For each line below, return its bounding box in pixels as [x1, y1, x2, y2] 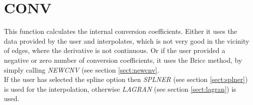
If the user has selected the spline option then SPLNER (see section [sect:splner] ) [4, 74, 248, 84]
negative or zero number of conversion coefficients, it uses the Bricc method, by [4, 54, 242, 65]
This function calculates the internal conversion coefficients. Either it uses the [4, 26, 237, 36]
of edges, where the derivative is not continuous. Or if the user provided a [4, 45, 226, 55]
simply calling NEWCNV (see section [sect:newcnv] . [4, 64, 159, 75]
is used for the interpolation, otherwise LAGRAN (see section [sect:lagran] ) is [4, 83, 236, 94]
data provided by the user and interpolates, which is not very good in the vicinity [4, 35, 250, 46]
